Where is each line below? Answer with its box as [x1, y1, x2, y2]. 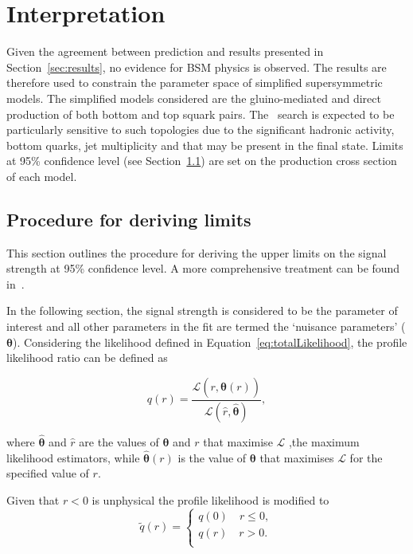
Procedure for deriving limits [6, 206, 251, 231]
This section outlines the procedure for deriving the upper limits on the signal [6, 244, 387, 261]
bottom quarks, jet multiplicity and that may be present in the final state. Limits [6, 136, 403, 153]
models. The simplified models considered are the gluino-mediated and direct [6, 89, 381, 106]
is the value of [177, 449, 247, 466]
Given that [6, 491, 60, 508]
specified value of [6, 465, 89, 481]
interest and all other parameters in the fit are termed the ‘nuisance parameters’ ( [6, 318, 406, 335]
